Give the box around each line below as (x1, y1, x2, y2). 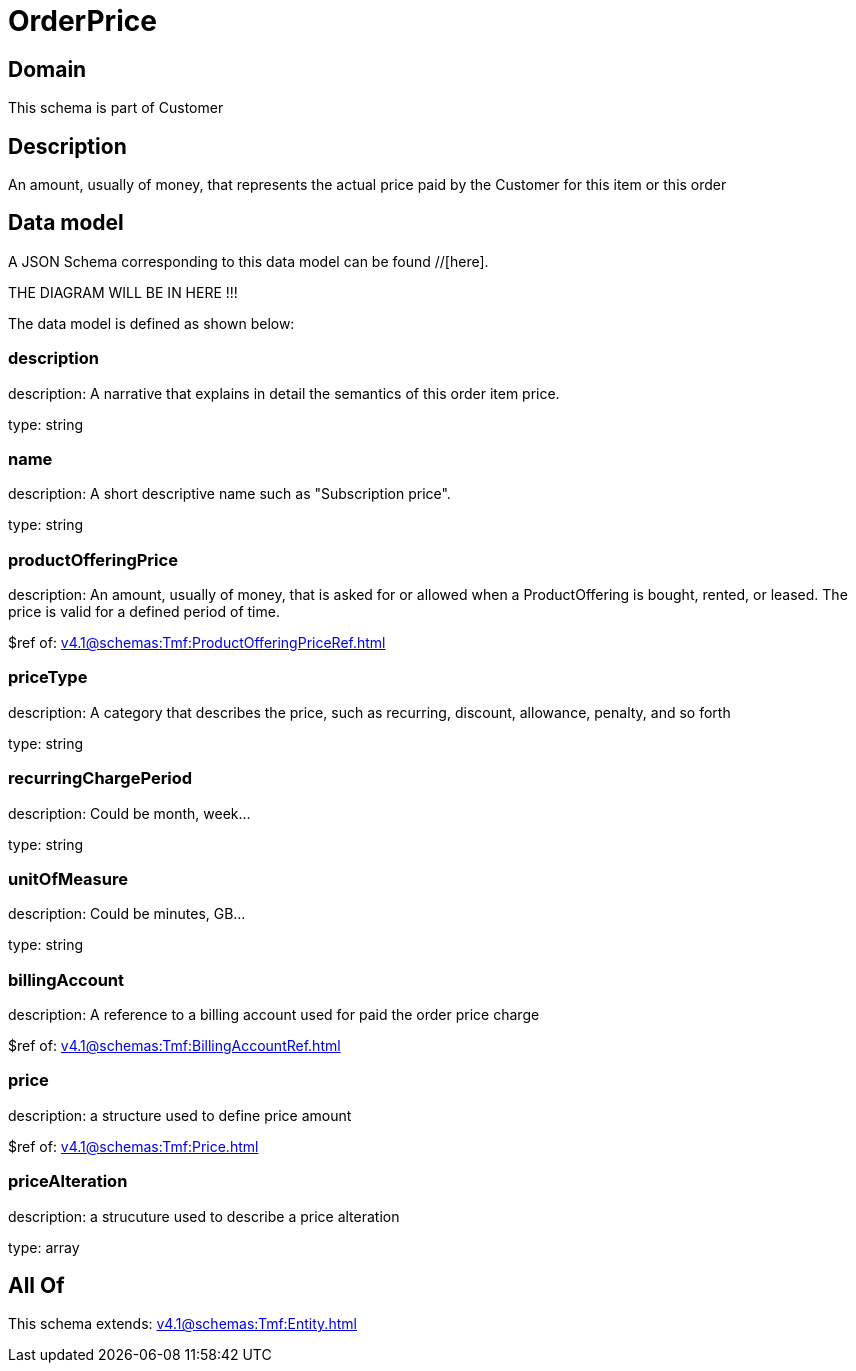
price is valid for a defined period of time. (8, 603, 280, 621)
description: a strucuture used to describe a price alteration (8, 1207, 400, 1225)
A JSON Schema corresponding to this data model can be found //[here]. (8, 252, 489, 270)
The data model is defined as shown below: (8, 314, 295, 332)
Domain (8, 56, 87, 82)
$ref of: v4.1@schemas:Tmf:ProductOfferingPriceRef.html (8, 634, 386, 652)
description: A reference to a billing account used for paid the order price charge (8, 1006, 540, 1024)
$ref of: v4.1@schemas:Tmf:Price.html (8, 1137, 259, 1155)
